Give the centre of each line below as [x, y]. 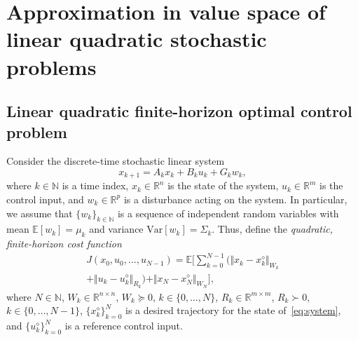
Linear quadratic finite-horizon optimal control [179, 111]
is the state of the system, [223, 185]
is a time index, [95, 185]
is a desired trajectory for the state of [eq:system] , [233, 310]
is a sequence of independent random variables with [228, 213]
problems [51, 66]
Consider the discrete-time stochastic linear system [116, 161]
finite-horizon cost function [64, 244]
